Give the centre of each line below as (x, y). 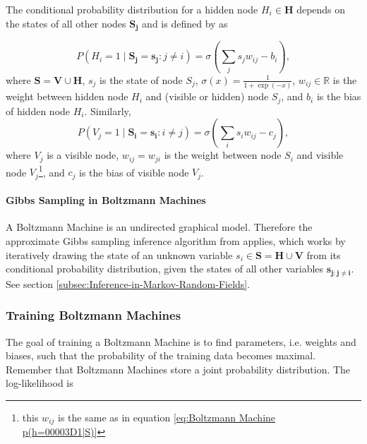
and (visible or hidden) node (207, 96)
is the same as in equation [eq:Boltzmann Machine (167, 417)
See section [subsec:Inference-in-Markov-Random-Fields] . (128, 283)
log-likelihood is (40, 383)
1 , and (52, 171)
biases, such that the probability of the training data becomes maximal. (161, 355)
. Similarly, (108, 110)
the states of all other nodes (66, 23)
